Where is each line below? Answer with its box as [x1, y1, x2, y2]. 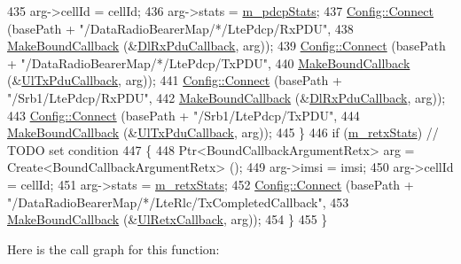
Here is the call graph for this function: [7, 239, 220, 258]
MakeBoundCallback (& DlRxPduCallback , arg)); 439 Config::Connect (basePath [7, 36, 446, 55]
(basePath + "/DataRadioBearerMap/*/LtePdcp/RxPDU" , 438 [7, 19, 354, 37]
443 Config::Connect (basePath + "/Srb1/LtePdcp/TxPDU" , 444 [7, 105, 360, 124]
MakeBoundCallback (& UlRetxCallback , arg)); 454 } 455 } [7, 210, 328, 229]
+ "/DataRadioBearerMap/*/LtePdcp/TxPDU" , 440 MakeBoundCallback [7, 53, 410, 72]
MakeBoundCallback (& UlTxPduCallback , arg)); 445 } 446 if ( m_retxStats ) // [7, 123, 439, 142]
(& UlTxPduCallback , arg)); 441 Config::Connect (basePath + [7, 71, 342, 89]
